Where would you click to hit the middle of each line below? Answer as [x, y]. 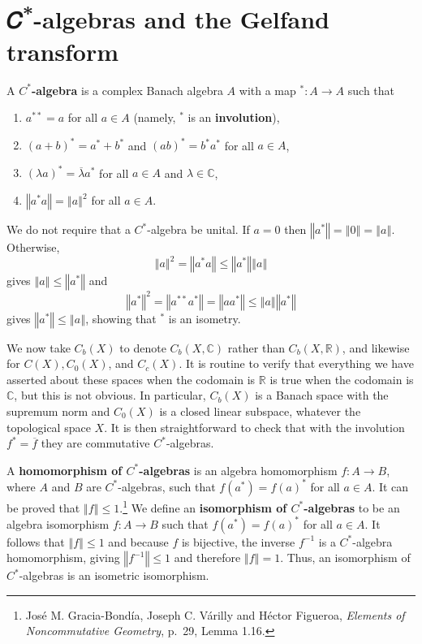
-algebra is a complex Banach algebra [127, 90]
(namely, [155, 117]
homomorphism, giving [63, 558]
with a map [267, 90]
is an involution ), [234, 117]
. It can [390, 486]
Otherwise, [33, 247]
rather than [256, 347]
